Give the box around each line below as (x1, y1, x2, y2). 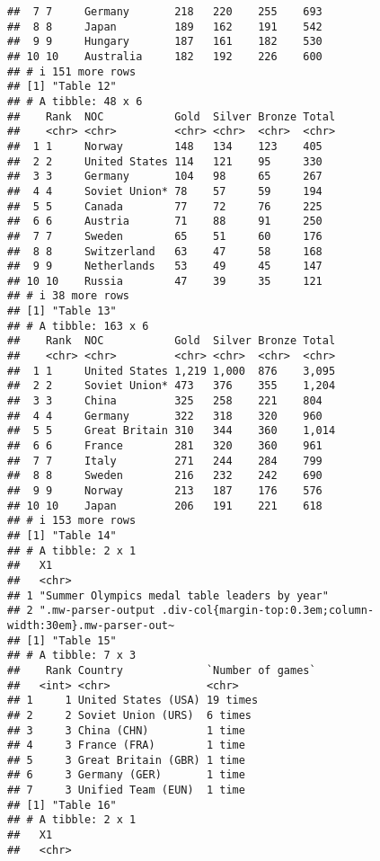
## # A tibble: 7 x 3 (7, 649, 137, 662)
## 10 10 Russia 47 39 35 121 (7, 274, 323, 288)
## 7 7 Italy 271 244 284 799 (7, 454, 323, 467)
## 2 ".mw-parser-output (7, 604, 155, 617)
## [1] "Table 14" (7, 528, 117, 542)
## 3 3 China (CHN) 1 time (7, 723, 245, 737)
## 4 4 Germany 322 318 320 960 (7, 409, 323, 422)
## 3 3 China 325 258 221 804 (7, 395, 323, 408)
